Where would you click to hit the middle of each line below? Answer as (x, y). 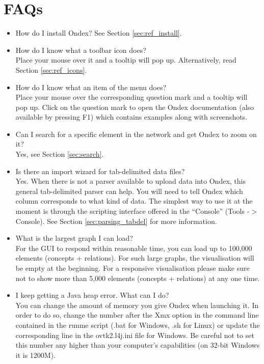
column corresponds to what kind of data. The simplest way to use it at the (134, 201)
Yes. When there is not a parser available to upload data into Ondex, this (130, 181)
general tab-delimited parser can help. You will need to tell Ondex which (129, 191)
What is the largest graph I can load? (74, 238)
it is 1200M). (36, 355)
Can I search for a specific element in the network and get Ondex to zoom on (136, 134)
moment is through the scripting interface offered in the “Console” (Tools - (133, 211)
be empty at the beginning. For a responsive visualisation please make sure (133, 268)
